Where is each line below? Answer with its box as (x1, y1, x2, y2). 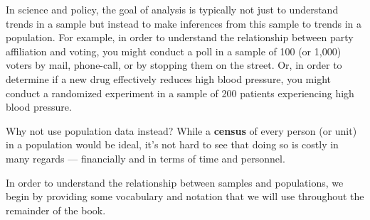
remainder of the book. (6, 202, 106, 217)
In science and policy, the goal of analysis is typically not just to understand (6, 2, 339, 16)
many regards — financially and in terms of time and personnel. (6, 150, 285, 165)
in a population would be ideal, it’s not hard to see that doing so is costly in (6, 137, 339, 152)
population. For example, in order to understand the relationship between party (6, 30, 354, 45)
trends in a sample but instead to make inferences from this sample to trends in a (6, 16, 361, 31)
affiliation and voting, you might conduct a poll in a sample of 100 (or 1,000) (6, 43, 342, 58)
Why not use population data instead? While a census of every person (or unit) (6, 123, 357, 138)
